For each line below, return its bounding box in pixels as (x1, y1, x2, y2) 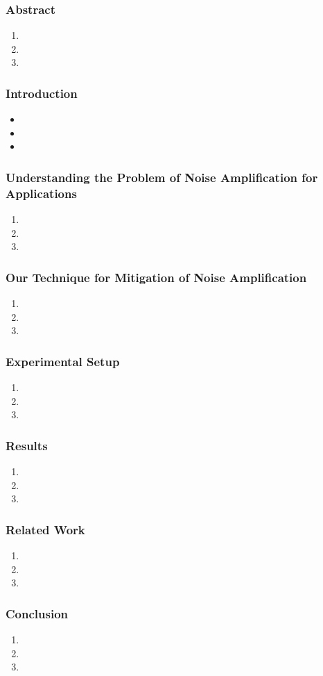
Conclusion (6, 604, 68, 622)
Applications (6, 184, 77, 201)
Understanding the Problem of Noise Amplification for (6, 168, 318, 186)
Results (6, 436, 48, 454)
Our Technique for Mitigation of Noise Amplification (6, 268, 307, 286)
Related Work (6, 520, 85, 538)
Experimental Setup (6, 352, 120, 370)
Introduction (6, 84, 78, 101)
